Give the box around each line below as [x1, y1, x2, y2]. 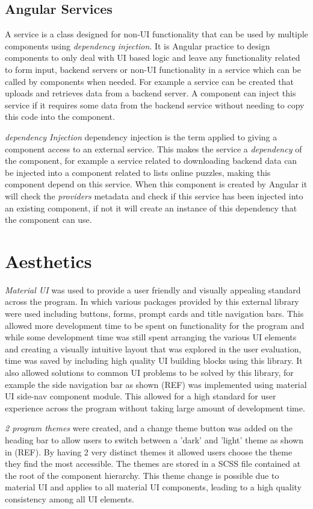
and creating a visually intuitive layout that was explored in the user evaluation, [5, 342, 302, 355]
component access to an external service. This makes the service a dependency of [5, 142, 302, 155]
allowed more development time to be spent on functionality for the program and [5, 319, 305, 331]
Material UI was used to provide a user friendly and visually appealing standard [5, 283, 301, 296]
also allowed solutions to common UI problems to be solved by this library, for [5, 366, 294, 378]
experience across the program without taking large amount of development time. [5, 401, 305, 414]
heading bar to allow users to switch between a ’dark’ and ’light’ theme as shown [5, 433, 303, 446]
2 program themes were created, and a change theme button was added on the [5, 422, 293, 434]
